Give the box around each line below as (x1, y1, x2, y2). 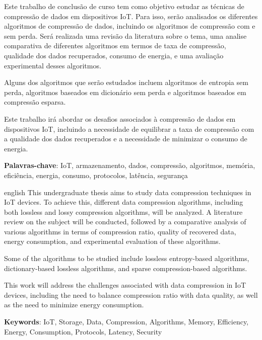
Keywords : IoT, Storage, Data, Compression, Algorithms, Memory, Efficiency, (4, 316, 249, 327)
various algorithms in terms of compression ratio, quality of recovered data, (4, 226, 236, 236)
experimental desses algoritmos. (4, 60, 101, 70)
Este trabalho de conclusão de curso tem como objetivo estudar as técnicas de (4, 1, 244, 11)
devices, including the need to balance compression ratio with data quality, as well (4, 289, 258, 300)
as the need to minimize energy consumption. (4, 299, 144, 310)
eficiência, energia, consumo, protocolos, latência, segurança (4, 169, 188, 180)
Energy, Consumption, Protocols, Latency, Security (4, 326, 162, 336)
